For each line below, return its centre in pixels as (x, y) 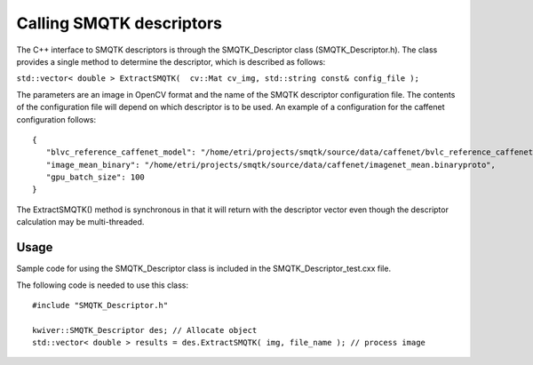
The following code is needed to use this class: (102, 285)
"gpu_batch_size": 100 (95, 177)
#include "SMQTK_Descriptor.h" (100, 305)
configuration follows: (56, 119)
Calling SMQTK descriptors (119, 23)
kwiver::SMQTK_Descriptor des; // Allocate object (145, 330)
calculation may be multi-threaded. (80, 222)
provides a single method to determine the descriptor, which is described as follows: (171, 61)
